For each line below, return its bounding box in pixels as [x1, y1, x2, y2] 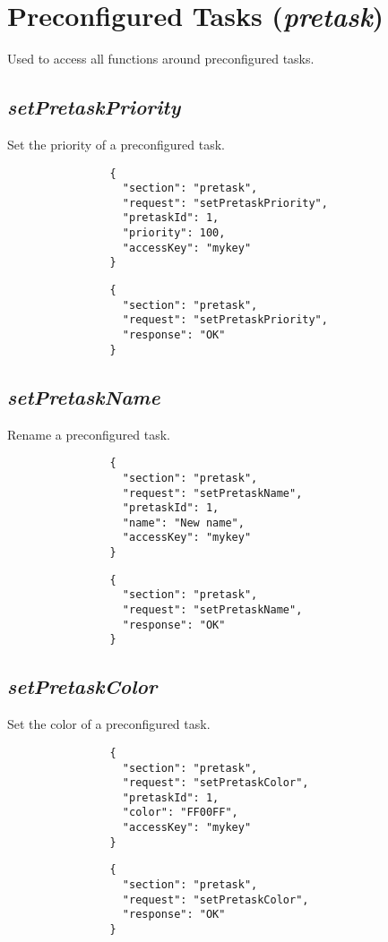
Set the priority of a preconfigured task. [7, 134, 225, 153]
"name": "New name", [122, 516, 245, 529]
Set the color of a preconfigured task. [7, 715, 211, 733]
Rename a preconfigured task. [7, 424, 170, 443]
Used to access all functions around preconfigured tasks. [7, 49, 315, 68]
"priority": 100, [122, 227, 226, 240]
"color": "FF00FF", [122, 806, 238, 819]
